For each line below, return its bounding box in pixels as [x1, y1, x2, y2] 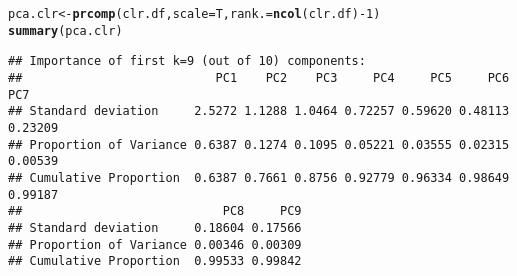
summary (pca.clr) [8, 23, 123, 38]
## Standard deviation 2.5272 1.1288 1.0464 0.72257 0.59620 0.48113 [8, 104, 510, 119]
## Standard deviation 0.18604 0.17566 [8, 220, 302, 235]
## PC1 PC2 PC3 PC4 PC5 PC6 [8, 70, 510, 85]
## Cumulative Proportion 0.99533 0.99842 [8, 254, 302, 269]
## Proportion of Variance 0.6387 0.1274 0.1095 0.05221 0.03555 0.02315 [8, 137, 510, 152]
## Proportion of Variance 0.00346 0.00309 [8, 237, 302, 252]
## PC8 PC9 [8, 204, 302, 219]
